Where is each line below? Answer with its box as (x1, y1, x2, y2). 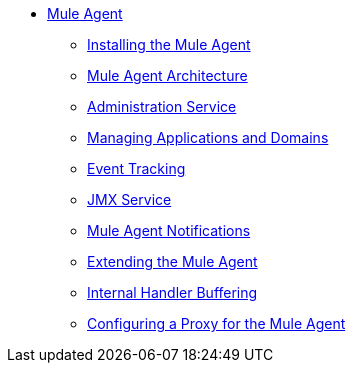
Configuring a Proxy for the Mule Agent (87, 315, 346, 332)
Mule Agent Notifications (87, 222, 251, 239)
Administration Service (87, 98, 237, 115)
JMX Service (87, 191, 172, 208)
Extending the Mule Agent (87, 253, 258, 270)
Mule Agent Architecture (87, 67, 248, 84)
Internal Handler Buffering (87, 284, 258, 301)
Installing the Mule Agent (87, 36, 251, 53)
